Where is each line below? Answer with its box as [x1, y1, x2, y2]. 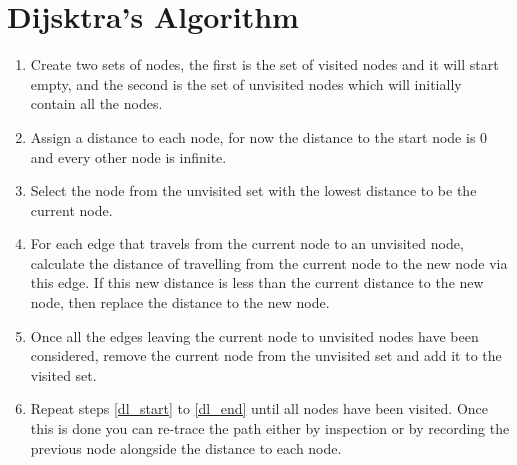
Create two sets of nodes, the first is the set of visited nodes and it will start [30, 54, 499, 75]
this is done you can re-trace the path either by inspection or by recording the [30, 418, 510, 439]
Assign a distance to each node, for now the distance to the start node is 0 [30, 126, 488, 147]
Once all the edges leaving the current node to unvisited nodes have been [30, 325, 479, 346]
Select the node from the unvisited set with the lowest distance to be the [30, 180, 477, 201]
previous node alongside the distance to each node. [30, 437, 342, 458]
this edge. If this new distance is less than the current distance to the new [30, 272, 484, 293]
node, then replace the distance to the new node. [30, 292, 330, 313]
